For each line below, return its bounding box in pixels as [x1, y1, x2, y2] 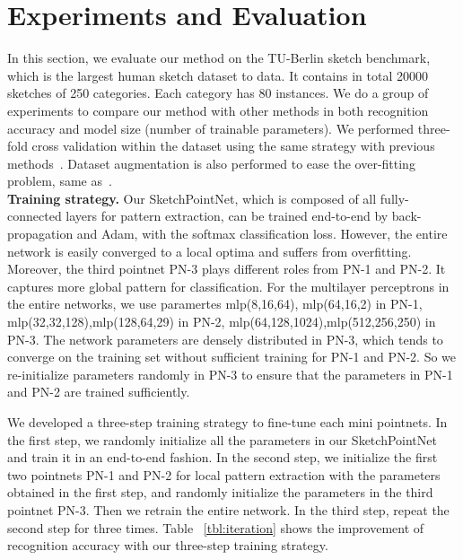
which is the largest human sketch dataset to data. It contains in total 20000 [7, 66, 428, 84]
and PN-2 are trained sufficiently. [7, 382, 190, 401]
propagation [7, 224, 74, 243]
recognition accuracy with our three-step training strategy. [7, 536, 328, 555]
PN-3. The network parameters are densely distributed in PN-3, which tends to [7, 329, 443, 348]
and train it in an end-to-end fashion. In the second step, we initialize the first [7, 448, 438, 467]
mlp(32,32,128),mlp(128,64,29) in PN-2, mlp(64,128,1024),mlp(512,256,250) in [7, 312, 436, 331]
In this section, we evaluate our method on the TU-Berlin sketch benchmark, [7, 48, 431, 67]
